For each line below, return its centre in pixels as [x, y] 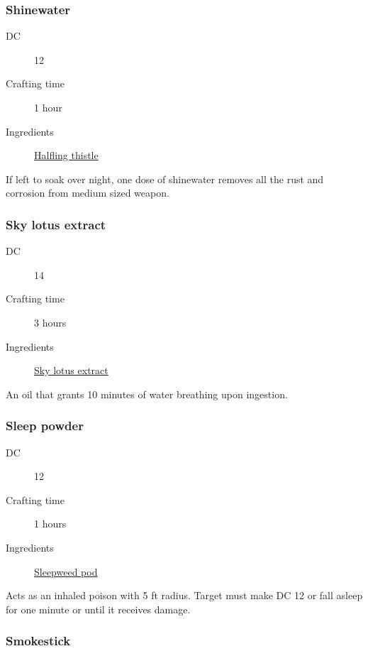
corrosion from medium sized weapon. [88, 193]
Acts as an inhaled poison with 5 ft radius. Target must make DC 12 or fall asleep [184, 595]
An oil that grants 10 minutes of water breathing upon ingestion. [147, 394]
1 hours [50, 524]
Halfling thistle [66, 155]
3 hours [50, 322]
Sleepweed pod [66, 571]
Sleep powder [45, 426]
